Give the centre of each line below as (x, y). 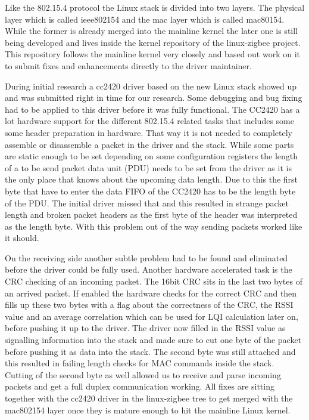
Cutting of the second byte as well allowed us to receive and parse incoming (143, 374)
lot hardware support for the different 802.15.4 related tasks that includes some (149, 121)
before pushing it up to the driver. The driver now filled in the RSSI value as (145, 328)
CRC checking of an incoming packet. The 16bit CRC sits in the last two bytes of (154, 281)
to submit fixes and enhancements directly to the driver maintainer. (128, 65)
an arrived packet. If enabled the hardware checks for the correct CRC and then (151, 293)
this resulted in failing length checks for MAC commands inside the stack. (140, 363)
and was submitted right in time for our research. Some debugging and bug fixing (154, 98)
